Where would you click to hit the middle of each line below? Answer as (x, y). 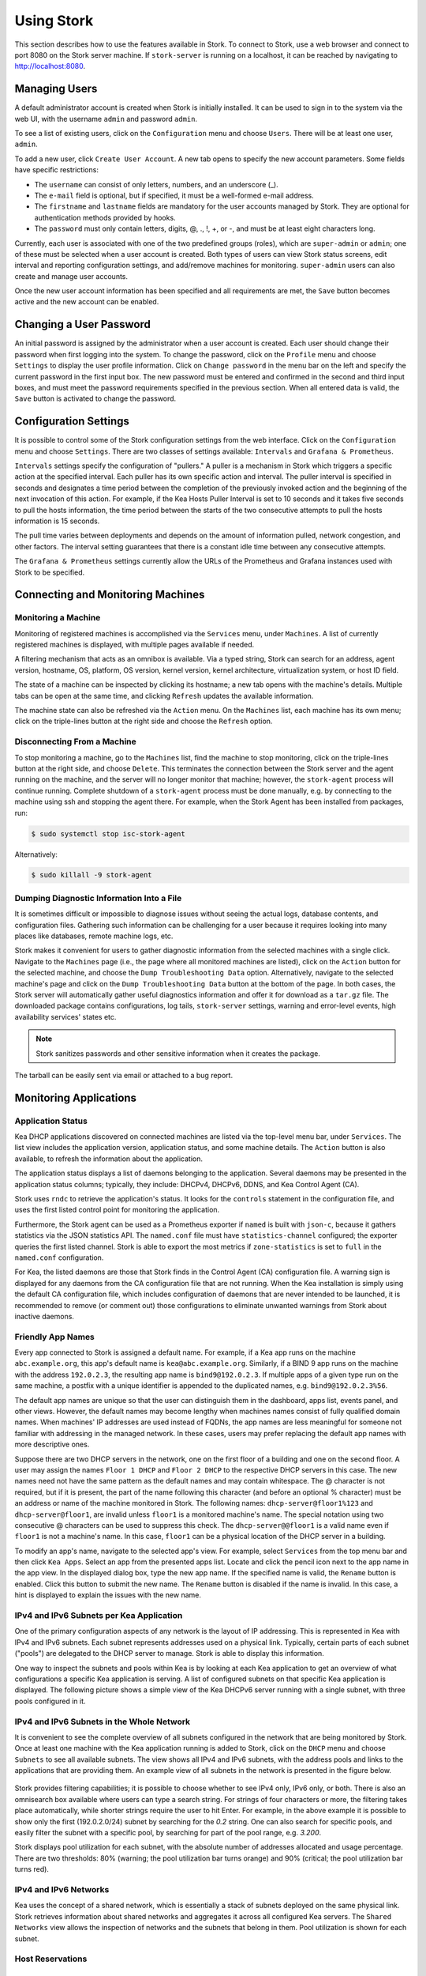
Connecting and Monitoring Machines (110, 595)
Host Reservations (51, 1959)
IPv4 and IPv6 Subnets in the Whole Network (103, 1721)
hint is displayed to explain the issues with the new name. (108, 1595)
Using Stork (54, 21)
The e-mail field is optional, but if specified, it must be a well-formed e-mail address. (174, 195)
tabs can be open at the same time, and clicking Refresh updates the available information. (164, 696)
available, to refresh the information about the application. (109, 1159)
